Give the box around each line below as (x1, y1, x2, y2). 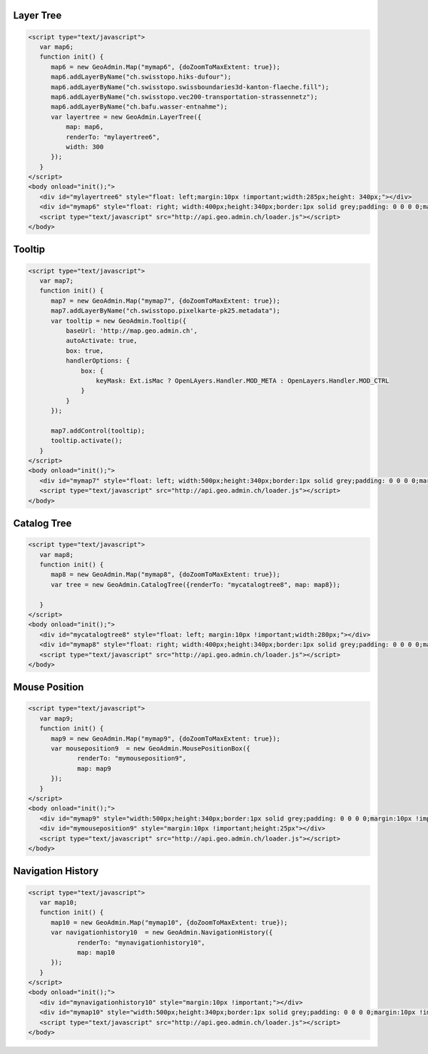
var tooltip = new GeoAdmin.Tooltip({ (51, 316, 187, 325)
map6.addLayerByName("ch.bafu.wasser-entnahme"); (51, 103, 228, 111)
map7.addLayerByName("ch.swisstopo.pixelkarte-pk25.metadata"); (51, 307, 281, 315)
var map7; (39, 277, 74, 285)
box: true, (65, 346, 104, 355)
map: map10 (77, 948, 116, 956)
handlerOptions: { (65, 357, 131, 365)
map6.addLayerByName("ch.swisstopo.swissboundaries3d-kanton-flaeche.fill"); (51, 83, 330, 91)
